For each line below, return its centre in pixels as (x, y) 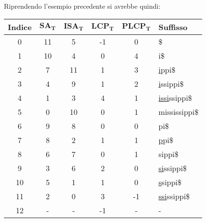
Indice (20, 27)
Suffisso (173, 27)
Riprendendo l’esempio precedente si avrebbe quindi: (82, 6)
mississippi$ (179, 111)
